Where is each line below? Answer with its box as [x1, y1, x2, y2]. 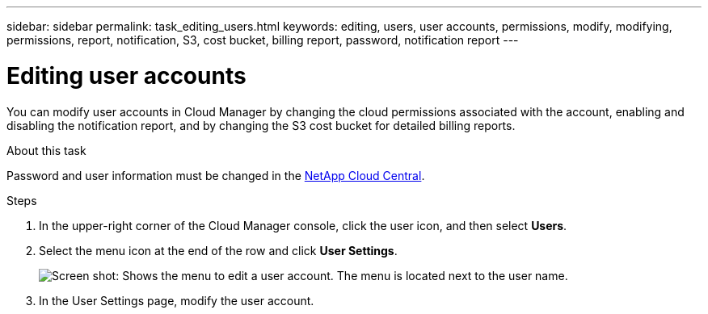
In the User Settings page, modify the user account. [39, 293, 314, 308]
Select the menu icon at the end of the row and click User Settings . [39, 243, 398, 257]
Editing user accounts [6, 61, 247, 90]
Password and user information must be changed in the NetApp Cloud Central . [6, 168, 425, 182]
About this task [6, 143, 86, 157]
